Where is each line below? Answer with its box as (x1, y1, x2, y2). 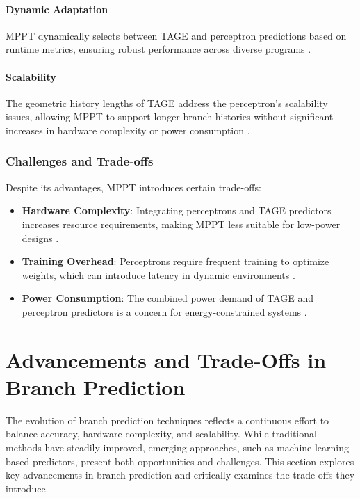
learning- (314, 440, 352, 455)
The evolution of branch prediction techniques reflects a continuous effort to (6, 412, 329, 427)
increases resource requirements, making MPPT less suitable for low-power (22, 216, 341, 231)
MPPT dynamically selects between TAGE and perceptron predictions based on (6, 28, 347, 42)
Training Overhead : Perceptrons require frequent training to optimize (22, 254, 329, 268)
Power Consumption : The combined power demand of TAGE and (22, 291, 313, 305)
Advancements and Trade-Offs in (6, 345, 327, 373)
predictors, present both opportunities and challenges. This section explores (32, 453, 354, 468)
